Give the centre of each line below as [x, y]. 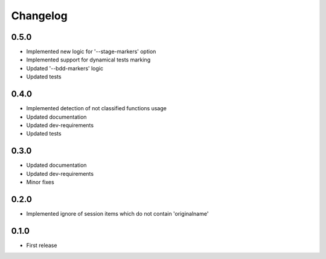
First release [42, 245]
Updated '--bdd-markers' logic [65, 68]
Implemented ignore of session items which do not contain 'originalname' [117, 213]
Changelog [39, 16]
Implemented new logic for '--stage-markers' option [91, 52]
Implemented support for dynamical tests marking [88, 60]
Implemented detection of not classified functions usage [97, 108]
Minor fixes [40, 182]
